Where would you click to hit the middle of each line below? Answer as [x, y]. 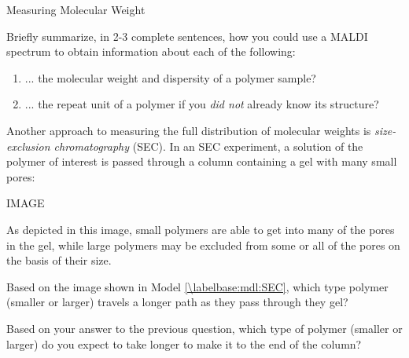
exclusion [28, 146]
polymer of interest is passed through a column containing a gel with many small [202, 161]
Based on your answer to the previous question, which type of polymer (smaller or [204, 328]
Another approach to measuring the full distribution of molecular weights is [189, 130]
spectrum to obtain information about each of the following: [151, 51]
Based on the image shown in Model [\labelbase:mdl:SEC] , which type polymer [197, 286]
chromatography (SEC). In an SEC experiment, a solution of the [208, 146]
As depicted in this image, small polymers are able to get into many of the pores [201, 229]
